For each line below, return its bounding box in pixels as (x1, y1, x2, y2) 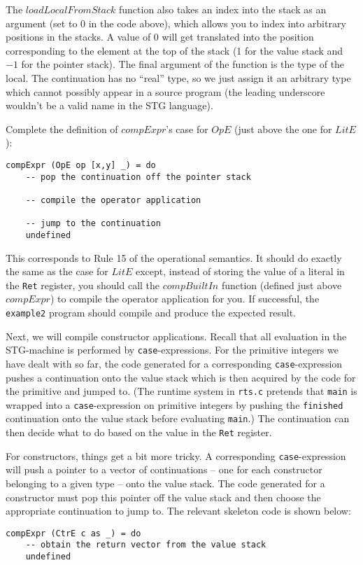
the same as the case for (6, 264, 108, 279)
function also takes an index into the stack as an (118, 2, 327, 16)
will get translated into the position (162, 29, 314, 44)
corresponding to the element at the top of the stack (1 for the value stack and (6, 43, 343, 57)
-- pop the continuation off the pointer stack (25, 172, 251, 182)
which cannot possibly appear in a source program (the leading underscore (6, 84, 325, 99)
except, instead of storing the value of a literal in (135, 264, 345, 279)
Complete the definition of (6, 121, 118, 136)
